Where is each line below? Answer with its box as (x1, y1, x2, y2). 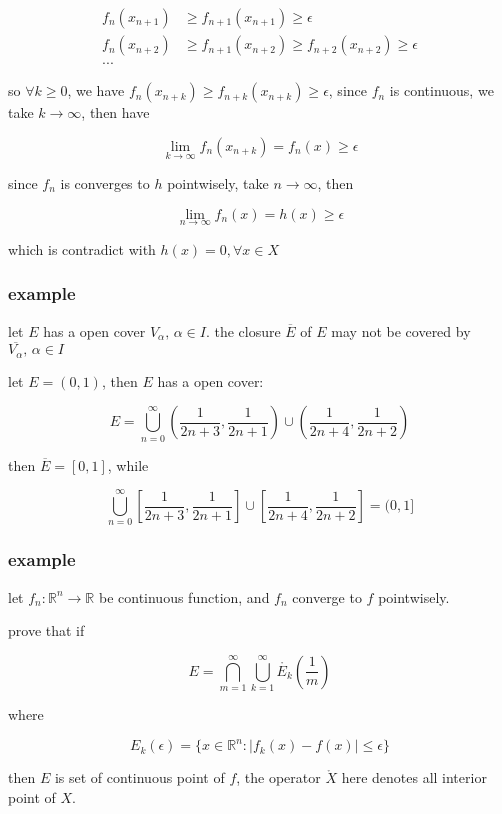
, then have (81, 102, 150, 123)
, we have (67, 80, 125, 101)
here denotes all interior (341, 767, 487, 788)
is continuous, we (389, 80, 494, 101)
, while (107, 454, 149, 475)
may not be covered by (331, 320, 471, 341)
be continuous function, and (98, 586, 270, 607)
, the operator (236, 767, 321, 788)
